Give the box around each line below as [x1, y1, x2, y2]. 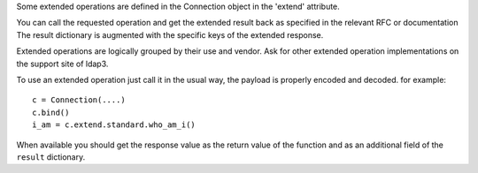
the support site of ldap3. [16, 58, 109, 69]
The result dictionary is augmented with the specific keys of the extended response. [16, 29, 324, 40]
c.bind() [32, 107, 70, 117]
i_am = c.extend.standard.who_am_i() [32, 120, 197, 130]
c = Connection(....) [32, 95, 126, 105]
